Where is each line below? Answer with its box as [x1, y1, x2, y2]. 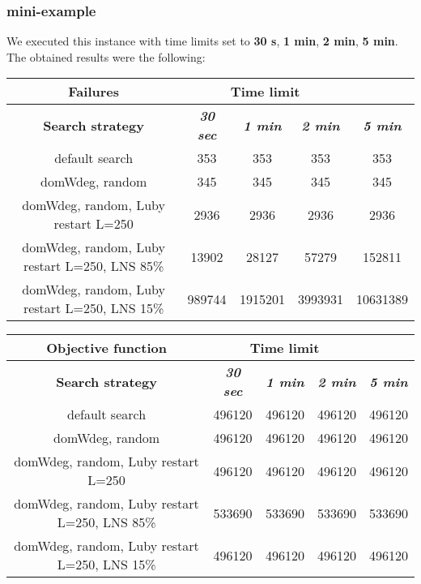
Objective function [46, 338, 167, 358]
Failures [68, 82, 119, 101]
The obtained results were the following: [6, 48, 206, 65]
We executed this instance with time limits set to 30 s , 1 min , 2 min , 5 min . [6, 32, 398, 49]
